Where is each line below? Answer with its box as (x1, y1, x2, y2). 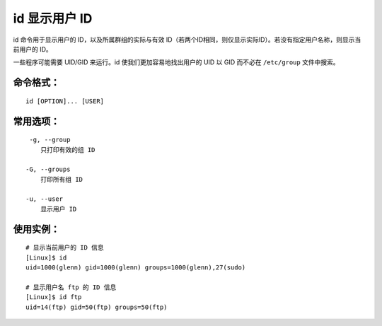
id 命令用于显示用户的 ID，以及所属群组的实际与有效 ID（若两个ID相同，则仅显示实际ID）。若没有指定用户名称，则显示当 (13, 35, 361, 44)
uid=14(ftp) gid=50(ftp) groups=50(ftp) (25, 303, 168, 311)
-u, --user (25, 195, 64, 203)
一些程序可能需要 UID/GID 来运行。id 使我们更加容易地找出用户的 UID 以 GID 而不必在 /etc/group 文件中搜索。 (13, 58, 340, 66)
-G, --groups (25, 165, 71, 173)
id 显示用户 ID (13, 11, 93, 26)
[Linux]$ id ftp (25, 293, 82, 301)
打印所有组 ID (40, 175, 83, 183)
